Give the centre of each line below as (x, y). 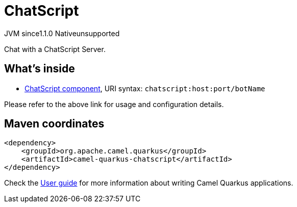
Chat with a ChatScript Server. (55, 49)
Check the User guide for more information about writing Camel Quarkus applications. (149, 183)
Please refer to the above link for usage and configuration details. (114, 104)
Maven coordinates (54, 124)
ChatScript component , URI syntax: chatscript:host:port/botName (145, 88)
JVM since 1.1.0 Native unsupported (62, 33)
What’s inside (40, 69)
